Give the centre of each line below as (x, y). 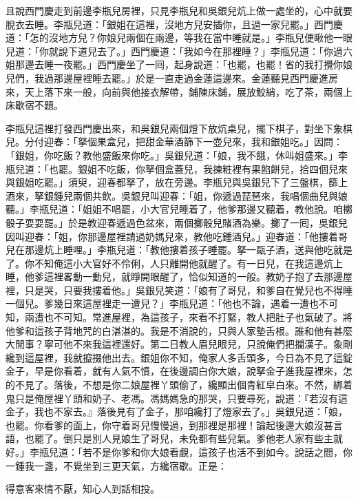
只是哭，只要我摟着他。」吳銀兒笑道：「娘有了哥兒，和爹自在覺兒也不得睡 (188, 290)
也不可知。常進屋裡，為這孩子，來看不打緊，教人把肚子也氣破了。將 (198, 317)
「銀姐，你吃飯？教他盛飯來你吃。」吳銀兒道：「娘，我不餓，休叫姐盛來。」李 (177, 155)
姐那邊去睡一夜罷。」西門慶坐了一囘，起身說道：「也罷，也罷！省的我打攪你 (174, 64)
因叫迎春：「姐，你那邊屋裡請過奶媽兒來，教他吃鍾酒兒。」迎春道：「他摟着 (172, 236)
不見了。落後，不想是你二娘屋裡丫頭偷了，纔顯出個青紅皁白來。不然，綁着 (183, 385)
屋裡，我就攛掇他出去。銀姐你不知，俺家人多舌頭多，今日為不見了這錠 (193, 357)
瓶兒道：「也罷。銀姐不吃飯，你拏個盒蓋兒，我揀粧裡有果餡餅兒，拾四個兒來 (177, 168)
